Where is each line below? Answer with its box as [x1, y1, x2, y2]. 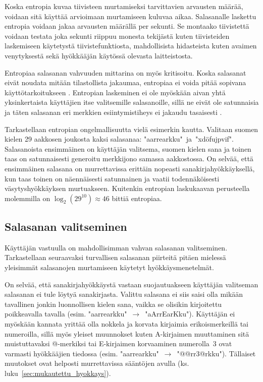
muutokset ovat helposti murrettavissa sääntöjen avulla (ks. [5, 358, 189, 368]
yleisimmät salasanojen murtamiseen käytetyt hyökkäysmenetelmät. [5, 262, 214, 273]
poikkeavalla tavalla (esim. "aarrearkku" [5, 308, 127, 319]
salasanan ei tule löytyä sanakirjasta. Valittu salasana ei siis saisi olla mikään [5, 289, 243, 299]
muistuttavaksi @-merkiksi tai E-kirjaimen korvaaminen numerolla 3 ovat [5, 338, 232, 349]
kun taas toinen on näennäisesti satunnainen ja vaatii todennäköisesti [5, 173, 220, 183]
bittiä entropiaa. [112, 193, 162, 203]
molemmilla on [5, 193, 50, 203]
